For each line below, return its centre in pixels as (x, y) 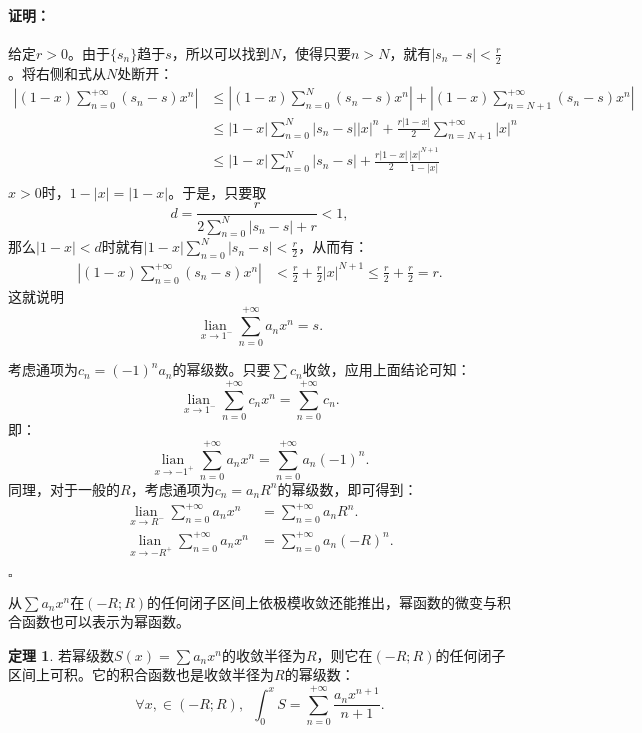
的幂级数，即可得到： (347, 488)
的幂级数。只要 (221, 369)
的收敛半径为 (263, 654)
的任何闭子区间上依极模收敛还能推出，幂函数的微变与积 (329, 601)
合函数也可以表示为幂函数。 (99, 621)
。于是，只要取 (217, 191)
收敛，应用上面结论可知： (386, 369)
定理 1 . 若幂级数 (61, 654)
